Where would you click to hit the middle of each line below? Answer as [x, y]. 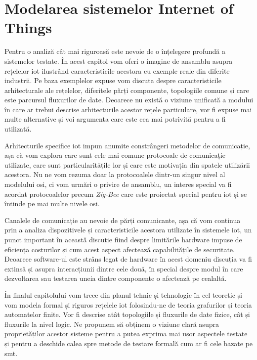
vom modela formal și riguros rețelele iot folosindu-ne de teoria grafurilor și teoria [128, 304]
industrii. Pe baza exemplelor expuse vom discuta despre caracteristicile [113, 80]
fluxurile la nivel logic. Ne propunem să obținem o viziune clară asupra [112, 324]
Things [28, 27]
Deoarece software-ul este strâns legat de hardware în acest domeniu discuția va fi [128, 259]
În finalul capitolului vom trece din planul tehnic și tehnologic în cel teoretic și [123, 294]
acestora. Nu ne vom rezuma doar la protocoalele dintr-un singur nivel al [115, 174]
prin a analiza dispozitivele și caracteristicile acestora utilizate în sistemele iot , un [128, 230]
